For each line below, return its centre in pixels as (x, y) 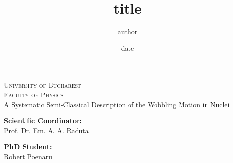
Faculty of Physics (34, 94)
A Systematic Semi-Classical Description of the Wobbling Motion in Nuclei (117, 104)
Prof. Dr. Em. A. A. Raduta (46, 130)
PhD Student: (28, 147)
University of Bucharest (43, 85)
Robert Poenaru (28, 156)
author (128, 32)
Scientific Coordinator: (43, 121)
